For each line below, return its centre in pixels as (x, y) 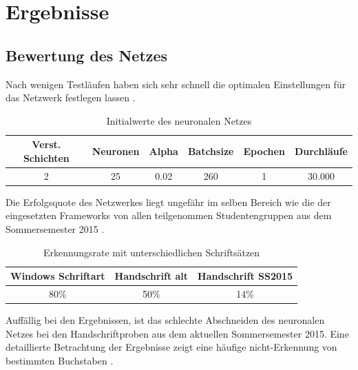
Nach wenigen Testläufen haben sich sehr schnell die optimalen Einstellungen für (176, 84)
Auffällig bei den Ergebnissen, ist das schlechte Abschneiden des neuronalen (165, 320)
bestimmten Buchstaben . (60, 360)
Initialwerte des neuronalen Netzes (179, 120)
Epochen (264, 151)
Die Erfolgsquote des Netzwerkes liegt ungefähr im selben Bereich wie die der (168, 202)
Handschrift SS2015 (245, 276)
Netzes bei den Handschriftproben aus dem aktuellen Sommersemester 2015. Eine (177, 333)
